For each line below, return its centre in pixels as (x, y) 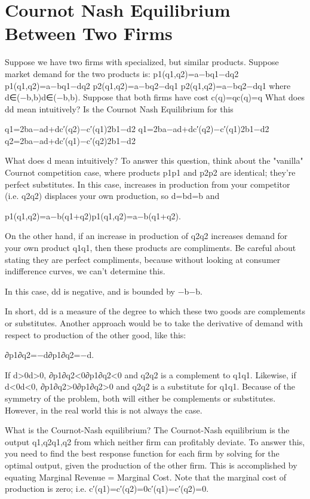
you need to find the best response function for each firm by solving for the (142, 453)
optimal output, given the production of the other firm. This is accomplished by (151, 465)
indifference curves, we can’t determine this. (85, 271)
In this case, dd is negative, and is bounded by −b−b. (104, 291)
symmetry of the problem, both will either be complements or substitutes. (140, 398)
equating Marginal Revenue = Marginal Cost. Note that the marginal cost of (146, 477)
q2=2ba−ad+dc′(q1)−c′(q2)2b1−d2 (70, 140)
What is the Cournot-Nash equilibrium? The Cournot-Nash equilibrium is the (147, 430)
